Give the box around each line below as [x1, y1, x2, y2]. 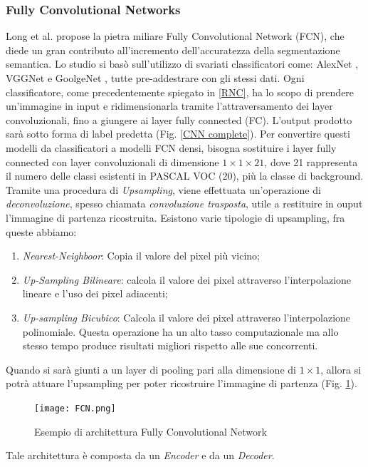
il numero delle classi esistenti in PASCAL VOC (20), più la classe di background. [6, 168, 364, 183]
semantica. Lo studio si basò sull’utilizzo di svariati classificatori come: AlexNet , [6, 56, 359, 71]
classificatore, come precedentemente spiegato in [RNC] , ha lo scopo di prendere [6, 84, 354, 99]
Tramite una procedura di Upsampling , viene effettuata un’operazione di [6, 182, 321, 197]
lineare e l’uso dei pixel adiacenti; [22, 286, 168, 301]
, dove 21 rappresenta [264, 154, 358, 169]
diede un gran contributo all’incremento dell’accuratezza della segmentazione [6, 42, 340, 57]
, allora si [320, 361, 362, 376]
